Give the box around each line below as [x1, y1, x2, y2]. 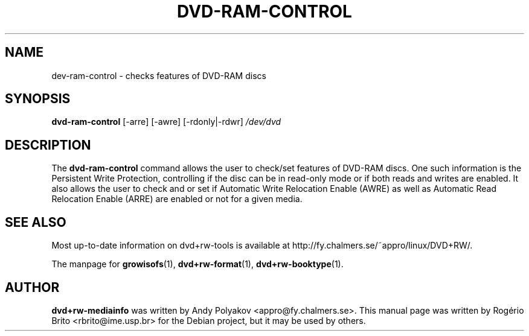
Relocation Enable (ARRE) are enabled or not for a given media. [51, 194, 303, 204]
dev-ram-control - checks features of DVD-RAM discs [51, 70, 266, 81]
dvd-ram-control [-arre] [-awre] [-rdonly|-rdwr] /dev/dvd [51, 116, 281, 127]
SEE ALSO [5, 214, 66, 230]
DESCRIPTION [5, 137, 91, 153]
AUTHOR [5, 279, 60, 295]
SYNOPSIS [5, 91, 71, 107]
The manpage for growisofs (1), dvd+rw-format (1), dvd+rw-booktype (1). [51, 259, 344, 270]
